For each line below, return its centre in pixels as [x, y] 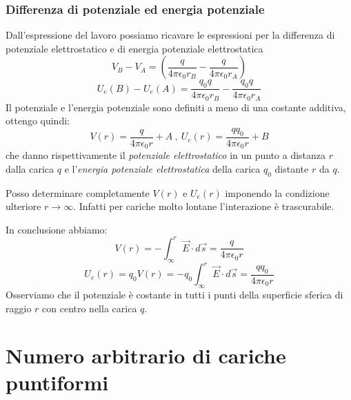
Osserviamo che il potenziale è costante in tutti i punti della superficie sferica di [174, 294]
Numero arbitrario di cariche [146, 355]
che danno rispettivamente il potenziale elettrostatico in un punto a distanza [166, 155]
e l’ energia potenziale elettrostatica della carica [162, 168]
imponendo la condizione [277, 192]
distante [292, 168]
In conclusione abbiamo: [57, 229]
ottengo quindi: [38, 121]
